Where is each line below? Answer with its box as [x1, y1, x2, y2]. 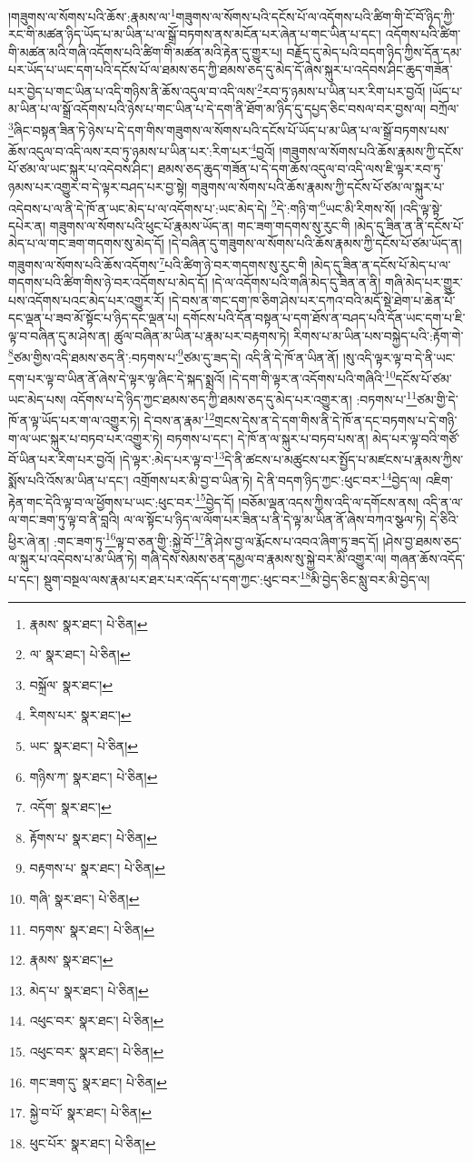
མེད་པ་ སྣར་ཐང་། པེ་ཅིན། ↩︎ [29, 980, 149, 999]
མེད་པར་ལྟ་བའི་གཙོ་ [372, 428, 460, 447]
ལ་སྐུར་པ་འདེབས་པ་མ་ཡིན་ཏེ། [8, 548, 137, 567]
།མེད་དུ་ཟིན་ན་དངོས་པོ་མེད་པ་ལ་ [310, 255, 451, 274]
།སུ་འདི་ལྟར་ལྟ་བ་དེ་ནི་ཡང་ [342, 347, 456, 366]
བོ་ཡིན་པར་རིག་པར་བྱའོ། [8, 449, 116, 468]
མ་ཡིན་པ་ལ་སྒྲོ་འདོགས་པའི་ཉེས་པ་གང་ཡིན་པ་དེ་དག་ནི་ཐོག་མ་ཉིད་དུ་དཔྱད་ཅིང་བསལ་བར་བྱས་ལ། [8, 99, 427, 118]
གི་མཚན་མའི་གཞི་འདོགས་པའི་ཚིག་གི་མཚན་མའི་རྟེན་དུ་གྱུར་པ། [8, 42, 282, 61]
